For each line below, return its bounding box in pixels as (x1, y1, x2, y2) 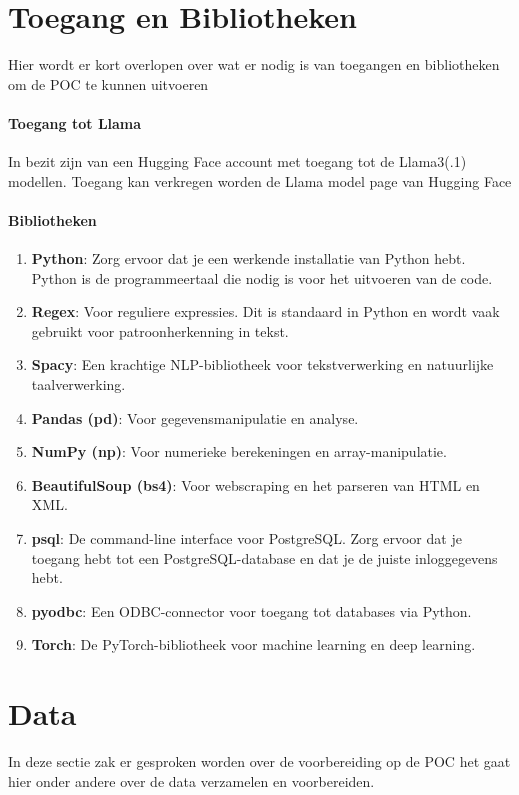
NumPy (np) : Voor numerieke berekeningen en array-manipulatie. (31, 441, 447, 462)
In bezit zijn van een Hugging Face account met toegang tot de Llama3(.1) (8, 151, 467, 172)
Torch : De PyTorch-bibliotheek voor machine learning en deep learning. (31, 634, 476, 655)
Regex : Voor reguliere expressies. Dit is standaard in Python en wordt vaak (31, 301, 500, 322)
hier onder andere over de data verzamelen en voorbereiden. (8, 770, 375, 791)
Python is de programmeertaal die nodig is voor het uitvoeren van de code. (31, 267, 493, 288)
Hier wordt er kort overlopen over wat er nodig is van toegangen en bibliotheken (8, 54, 500, 75)
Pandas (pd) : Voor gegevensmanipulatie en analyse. (31, 407, 359, 428)
